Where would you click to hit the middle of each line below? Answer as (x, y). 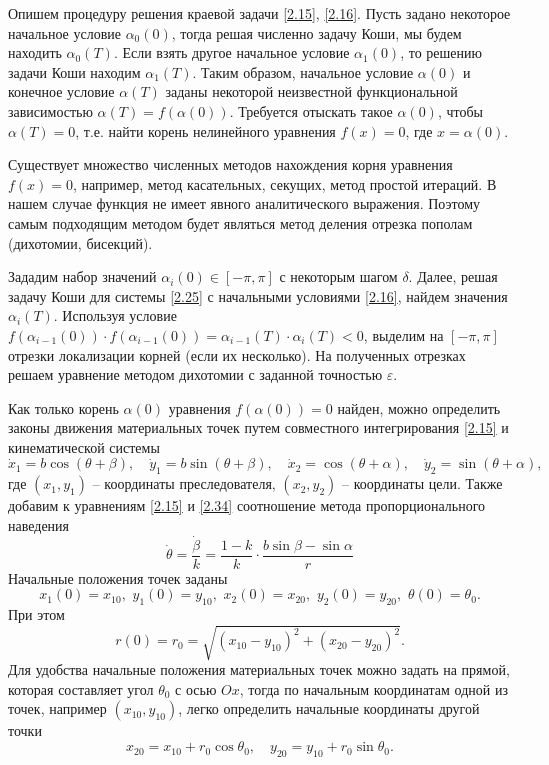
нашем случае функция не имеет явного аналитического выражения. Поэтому (244, 203)
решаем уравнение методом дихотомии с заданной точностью (195, 374)
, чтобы (460, 110)
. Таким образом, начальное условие (303, 71)
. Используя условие (115, 315)
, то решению (441, 52)
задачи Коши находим (74, 71)
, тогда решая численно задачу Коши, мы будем (316, 32)
